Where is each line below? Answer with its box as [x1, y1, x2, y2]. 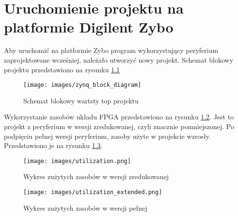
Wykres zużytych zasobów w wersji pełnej [23, 202, 147, 213]
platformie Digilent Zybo [4, 17, 174, 37]
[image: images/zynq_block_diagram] [23, 82, 142, 89]
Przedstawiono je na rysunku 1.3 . [4, 140, 103, 150]
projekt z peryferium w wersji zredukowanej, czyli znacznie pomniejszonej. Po [4, 121, 234, 131]
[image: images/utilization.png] [23, 157, 131, 165]
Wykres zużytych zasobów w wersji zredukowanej [23, 171, 169, 182]
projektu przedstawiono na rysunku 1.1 [4, 64, 120, 74]
